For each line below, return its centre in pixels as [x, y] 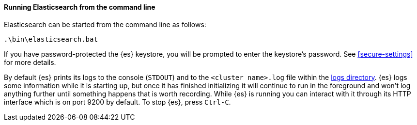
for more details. [30, 62]
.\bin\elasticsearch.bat [51, 39]
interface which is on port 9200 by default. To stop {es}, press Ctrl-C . [117, 102]
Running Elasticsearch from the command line [80, 7]
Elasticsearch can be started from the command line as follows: [105, 24]
